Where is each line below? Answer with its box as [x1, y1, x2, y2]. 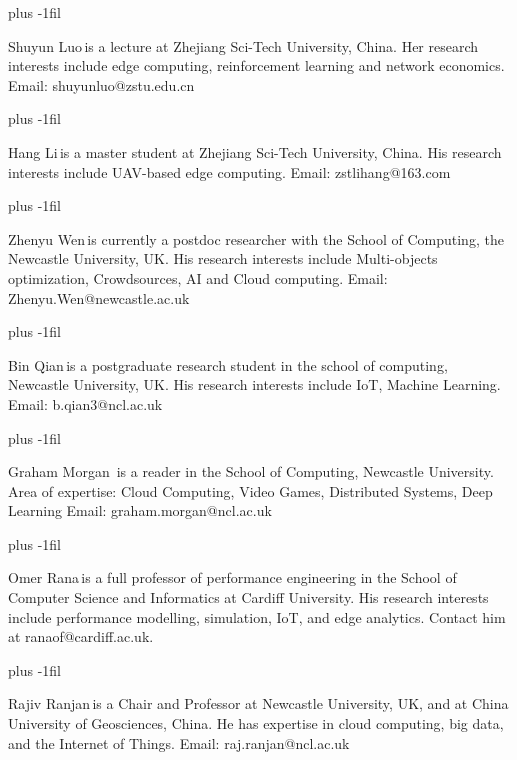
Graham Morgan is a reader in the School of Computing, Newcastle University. [8, 461, 494, 482]
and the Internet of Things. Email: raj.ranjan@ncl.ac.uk [8, 732, 350, 753]
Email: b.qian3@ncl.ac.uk [8, 393, 163, 414]
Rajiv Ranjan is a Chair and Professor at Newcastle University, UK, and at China [8, 693, 509, 714]
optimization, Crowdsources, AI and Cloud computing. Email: [8, 267, 388, 288]
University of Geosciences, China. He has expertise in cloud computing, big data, [8, 713, 504, 734]
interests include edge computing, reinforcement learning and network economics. [8, 55, 505, 76]
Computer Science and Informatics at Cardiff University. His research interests [8, 587, 489, 608]
